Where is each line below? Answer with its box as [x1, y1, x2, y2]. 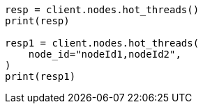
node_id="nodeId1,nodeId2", [28, 49, 181, 60]
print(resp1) [5, 71, 76, 82]
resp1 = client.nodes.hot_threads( [5, 37, 200, 49]
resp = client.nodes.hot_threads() [5, 4, 200, 15]
